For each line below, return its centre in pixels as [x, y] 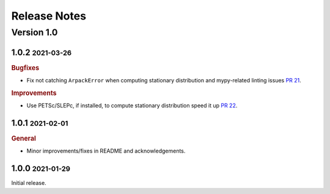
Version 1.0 [35, 32]
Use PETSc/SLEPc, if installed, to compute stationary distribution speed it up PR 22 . [132, 106]
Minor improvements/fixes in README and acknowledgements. [106, 151]
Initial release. [29, 183]
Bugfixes [25, 68]
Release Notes [49, 16]
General [24, 138]
